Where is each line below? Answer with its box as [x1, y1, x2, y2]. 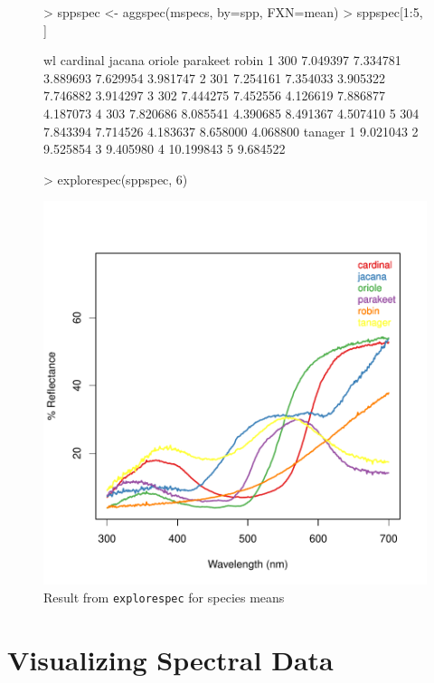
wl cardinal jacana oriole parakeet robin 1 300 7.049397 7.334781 [43, 51, 401, 70]
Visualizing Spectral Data [7, 640, 334, 678]
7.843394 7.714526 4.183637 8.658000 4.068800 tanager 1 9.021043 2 [43, 121, 419, 140]
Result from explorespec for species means [43, 587, 285, 606]
